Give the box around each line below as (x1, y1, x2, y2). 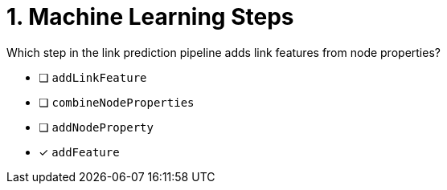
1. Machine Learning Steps (6, 3, 294, 30)
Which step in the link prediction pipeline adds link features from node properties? (6, 45, 441, 59)
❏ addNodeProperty (39, 119, 154, 134)
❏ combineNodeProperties (39, 95, 195, 109)
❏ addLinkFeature (39, 70, 147, 84)
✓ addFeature (39, 144, 120, 159)
